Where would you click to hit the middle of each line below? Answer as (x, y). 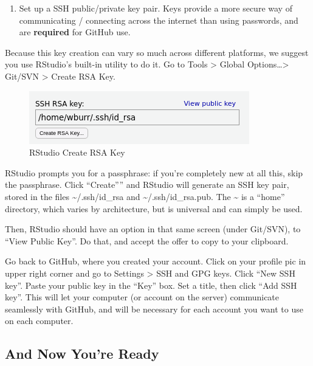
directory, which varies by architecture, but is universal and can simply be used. (154, 208)
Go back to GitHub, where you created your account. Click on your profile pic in (156, 261)
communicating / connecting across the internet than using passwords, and (159, 20)
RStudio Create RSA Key (77, 152)
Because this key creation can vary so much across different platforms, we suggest (157, 52)
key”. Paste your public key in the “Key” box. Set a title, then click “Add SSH (151, 285)
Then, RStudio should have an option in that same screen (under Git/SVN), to (153, 229)
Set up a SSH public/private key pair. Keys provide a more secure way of (156, 8)
